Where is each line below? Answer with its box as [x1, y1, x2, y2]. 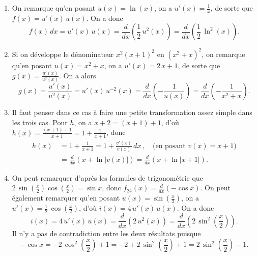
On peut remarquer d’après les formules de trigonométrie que [12, 172, 203, 183]
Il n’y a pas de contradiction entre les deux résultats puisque [12, 227, 201, 238]
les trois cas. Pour [12, 117, 68, 127]
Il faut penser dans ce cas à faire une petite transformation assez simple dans [12, 107, 252, 118]
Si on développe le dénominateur [12, 48, 114, 59]
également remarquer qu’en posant [12, 192, 120, 203]
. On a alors [59, 70, 96, 80]
